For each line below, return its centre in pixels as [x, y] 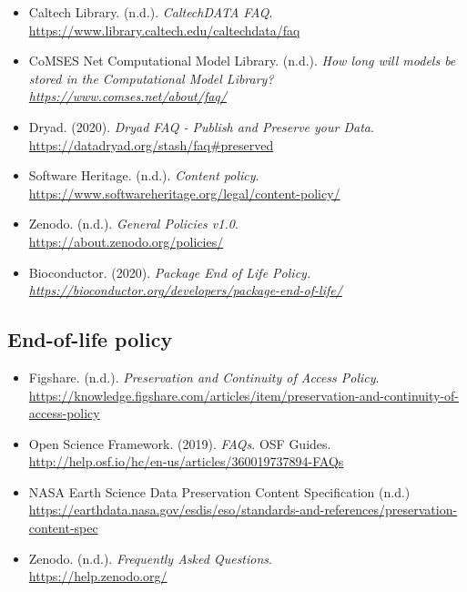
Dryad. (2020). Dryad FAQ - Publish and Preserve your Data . [201, 126]
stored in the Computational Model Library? [151, 78]
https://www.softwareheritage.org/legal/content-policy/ [184, 193]
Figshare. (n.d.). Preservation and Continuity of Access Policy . [204, 377]
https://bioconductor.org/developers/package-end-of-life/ [185, 290]
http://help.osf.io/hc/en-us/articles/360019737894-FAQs [186, 461]
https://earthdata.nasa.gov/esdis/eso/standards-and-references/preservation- [243, 510]
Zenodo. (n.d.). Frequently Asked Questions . [150, 558]
